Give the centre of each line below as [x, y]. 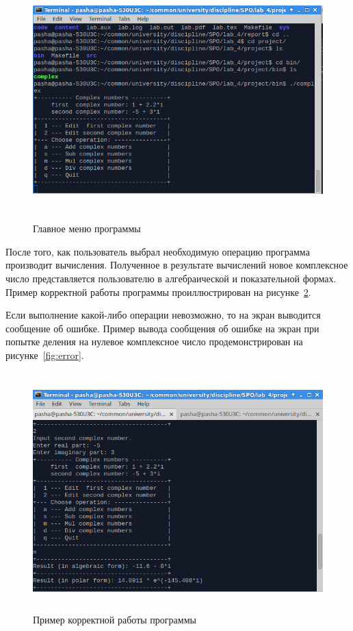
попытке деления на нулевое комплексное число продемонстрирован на [154, 342]
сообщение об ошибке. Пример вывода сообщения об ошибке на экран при [162, 328]
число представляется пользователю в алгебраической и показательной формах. [171, 279]
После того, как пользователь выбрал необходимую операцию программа [158, 251]
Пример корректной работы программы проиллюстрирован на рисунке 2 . [158, 292]
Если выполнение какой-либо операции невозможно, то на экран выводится [163, 315]
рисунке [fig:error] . [45, 355]
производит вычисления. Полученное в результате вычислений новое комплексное [177, 265]
